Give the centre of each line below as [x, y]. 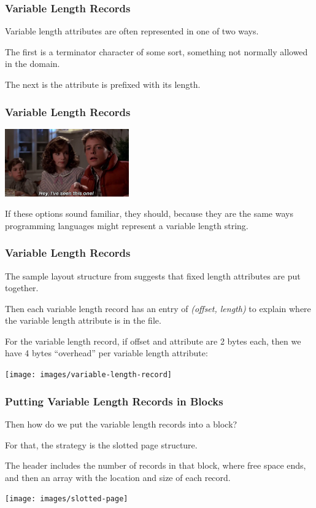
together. [22, 288]
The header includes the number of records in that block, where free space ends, [156, 465]
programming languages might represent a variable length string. [127, 225]
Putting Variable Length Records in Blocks [114, 401]
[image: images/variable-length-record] [89, 375]
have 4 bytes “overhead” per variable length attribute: [106, 353]
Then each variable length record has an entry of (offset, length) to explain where [158, 308]
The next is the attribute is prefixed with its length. [103, 84]
